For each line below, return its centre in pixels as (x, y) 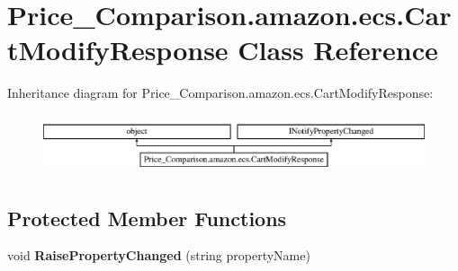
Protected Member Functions (147, 218)
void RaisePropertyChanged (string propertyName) (159, 255)
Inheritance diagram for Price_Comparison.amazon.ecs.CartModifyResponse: (220, 93)
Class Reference (338, 50)
